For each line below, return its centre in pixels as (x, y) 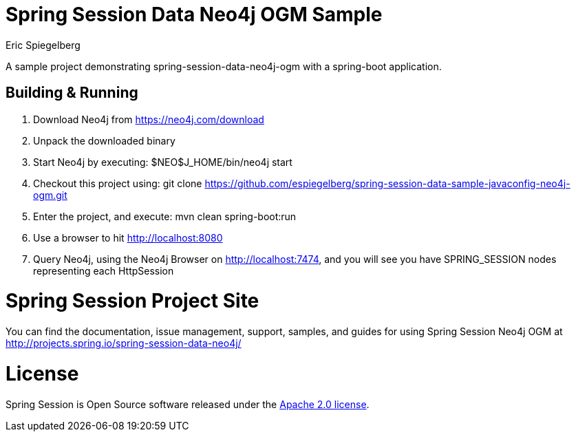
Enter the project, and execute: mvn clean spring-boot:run (165, 216)
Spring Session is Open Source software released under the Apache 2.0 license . (188, 404)
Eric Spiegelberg (43, 45)
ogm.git (50, 195)
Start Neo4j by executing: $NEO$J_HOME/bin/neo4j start (163, 162)
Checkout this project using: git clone (118, 183)
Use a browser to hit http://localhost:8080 (128, 237)
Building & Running (72, 93)
